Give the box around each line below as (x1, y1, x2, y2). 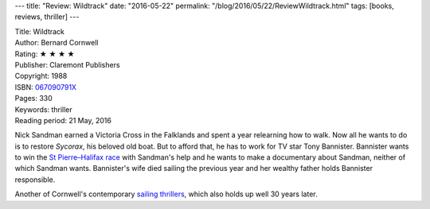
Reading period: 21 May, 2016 (14, 115, 111, 125)
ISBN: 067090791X (14, 82, 77, 91)
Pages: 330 (14, 94, 53, 103)
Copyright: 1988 (14, 72, 68, 81)
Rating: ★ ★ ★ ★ (14, 48, 75, 59)
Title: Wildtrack (14, 26, 65, 36)
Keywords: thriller (14, 104, 73, 114)
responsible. (14, 175, 56, 184)
